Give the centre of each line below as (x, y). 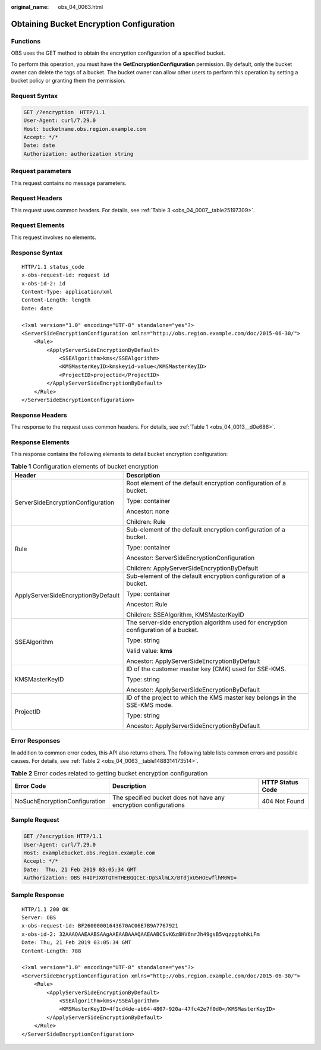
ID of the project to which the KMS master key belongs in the (211, 697)
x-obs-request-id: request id (66, 275)
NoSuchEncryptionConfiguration (60, 801)
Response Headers (39, 415)
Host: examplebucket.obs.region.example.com (89, 853)
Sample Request (35, 820)
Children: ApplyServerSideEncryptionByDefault (192, 568)
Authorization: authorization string (78, 154)
